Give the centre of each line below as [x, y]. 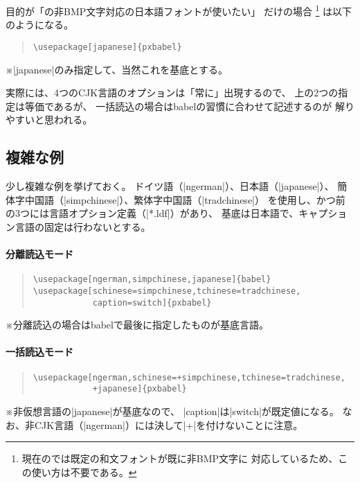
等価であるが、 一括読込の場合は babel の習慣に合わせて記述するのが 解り [189, 106]
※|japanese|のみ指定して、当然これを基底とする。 [117, 69]
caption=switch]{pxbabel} [152, 302]
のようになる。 [39, 25]
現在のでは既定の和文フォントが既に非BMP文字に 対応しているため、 [180, 458]
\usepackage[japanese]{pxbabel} [107, 47]
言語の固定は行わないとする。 [83, 226]
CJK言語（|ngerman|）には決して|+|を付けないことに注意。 [169, 424]
